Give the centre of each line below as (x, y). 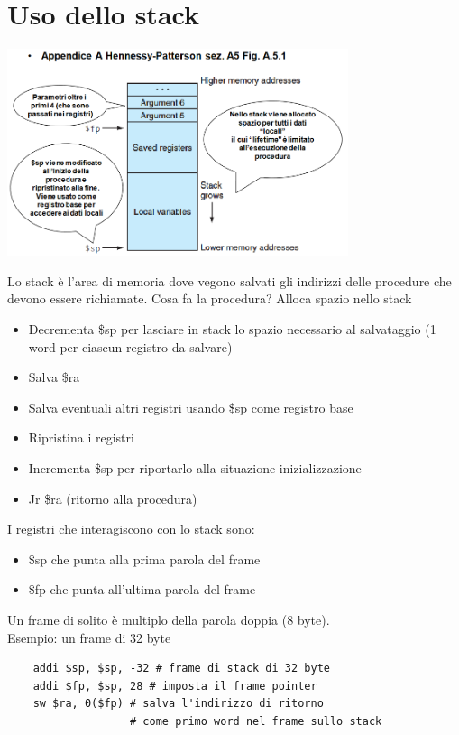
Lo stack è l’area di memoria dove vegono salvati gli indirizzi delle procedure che (229, 280)
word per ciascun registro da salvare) (130, 346)
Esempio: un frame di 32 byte (89, 637)
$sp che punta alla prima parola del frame (144, 558)
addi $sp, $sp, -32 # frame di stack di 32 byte (181, 669)
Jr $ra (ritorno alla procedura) (113, 498)
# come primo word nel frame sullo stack (256, 721)
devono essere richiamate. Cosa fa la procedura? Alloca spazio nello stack (210, 298)
